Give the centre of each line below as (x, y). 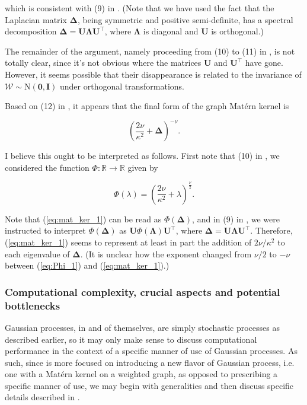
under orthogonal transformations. (122, 86)
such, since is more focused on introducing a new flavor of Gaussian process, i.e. (150, 362)
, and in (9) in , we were (236, 219)
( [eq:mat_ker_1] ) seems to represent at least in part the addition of (128, 242)
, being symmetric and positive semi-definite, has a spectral (185, 19)
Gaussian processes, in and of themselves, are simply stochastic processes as (142, 327)
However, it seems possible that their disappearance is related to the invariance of (153, 74)
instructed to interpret (45, 230)
